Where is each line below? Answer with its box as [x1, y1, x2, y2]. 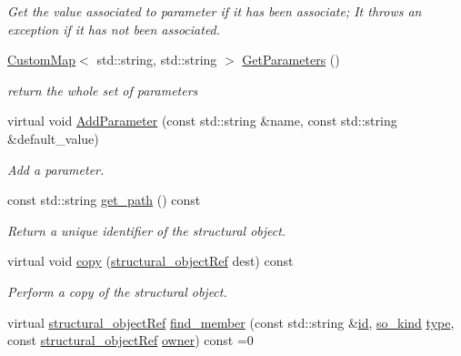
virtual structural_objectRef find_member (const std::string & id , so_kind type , [7, 312, 455, 331]
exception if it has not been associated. [7, 19, 221, 38]
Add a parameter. [7, 159, 105, 178]
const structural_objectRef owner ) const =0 [7, 331, 254, 350]
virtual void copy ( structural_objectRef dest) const [7, 251, 294, 270]
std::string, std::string [96, 50, 217, 69]
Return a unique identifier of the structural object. [7, 220, 286, 239]
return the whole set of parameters [7, 80, 198, 99]
